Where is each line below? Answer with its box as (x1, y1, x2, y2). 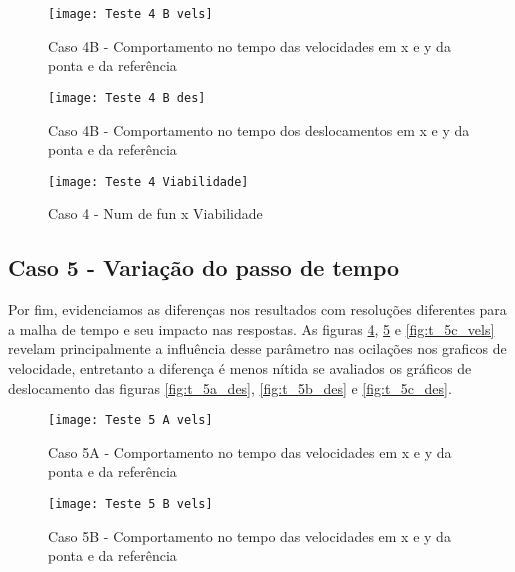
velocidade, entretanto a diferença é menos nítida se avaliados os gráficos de (8, 357, 472, 378)
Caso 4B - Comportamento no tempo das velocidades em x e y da (48, 35, 451, 56)
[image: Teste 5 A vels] (48, 413, 213, 428)
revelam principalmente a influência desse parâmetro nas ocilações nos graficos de (8, 338, 507, 359)
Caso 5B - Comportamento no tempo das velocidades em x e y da (48, 525, 451, 546)
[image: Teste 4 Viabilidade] (48, 174, 249, 189)
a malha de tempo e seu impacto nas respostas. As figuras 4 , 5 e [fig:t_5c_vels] (8, 318, 495, 339)
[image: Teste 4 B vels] (48, 7, 213, 21)
